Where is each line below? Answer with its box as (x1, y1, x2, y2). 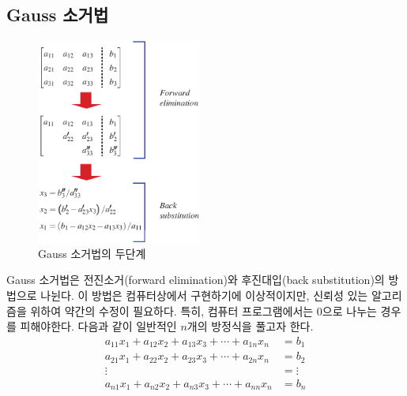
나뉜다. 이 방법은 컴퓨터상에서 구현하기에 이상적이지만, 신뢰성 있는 (40, 286, 368, 303)
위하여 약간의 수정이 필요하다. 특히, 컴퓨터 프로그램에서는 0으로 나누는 (30, 302, 377, 319)
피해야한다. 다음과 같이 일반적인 (20, 318, 177, 334)
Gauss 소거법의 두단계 (38, 245, 146, 261)
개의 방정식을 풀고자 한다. (187, 318, 314, 334)
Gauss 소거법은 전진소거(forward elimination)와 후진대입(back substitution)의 (6, 271, 385, 288)
